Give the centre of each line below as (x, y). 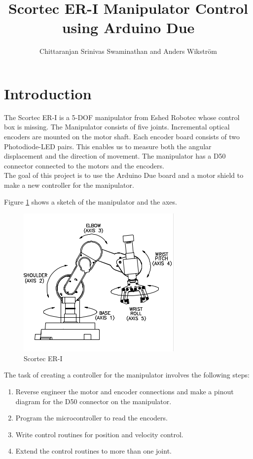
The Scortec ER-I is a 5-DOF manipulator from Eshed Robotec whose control (122, 117)
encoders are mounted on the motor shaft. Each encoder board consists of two (122, 137)
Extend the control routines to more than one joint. (93, 451)
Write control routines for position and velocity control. (99, 434)
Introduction (48, 93)
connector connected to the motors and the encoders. (84, 165)
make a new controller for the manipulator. (69, 185)
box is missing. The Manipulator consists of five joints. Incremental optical (117, 127)
